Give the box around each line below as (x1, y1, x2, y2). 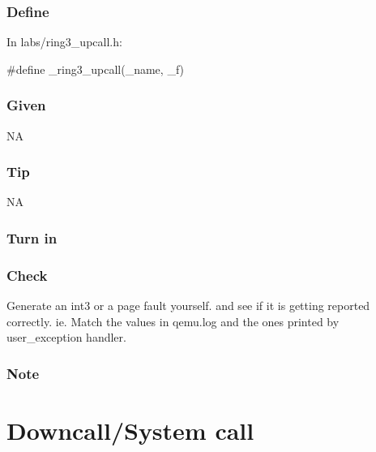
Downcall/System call (6, 413, 254, 446)
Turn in (6, 227, 58, 248)
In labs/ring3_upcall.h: (6, 33, 122, 50)
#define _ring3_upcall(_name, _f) (6, 60, 185, 77)
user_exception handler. (6, 329, 126, 346)
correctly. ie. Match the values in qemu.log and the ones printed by (6, 312, 340, 329)
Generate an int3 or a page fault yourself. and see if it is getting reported (6, 297, 370, 314)
